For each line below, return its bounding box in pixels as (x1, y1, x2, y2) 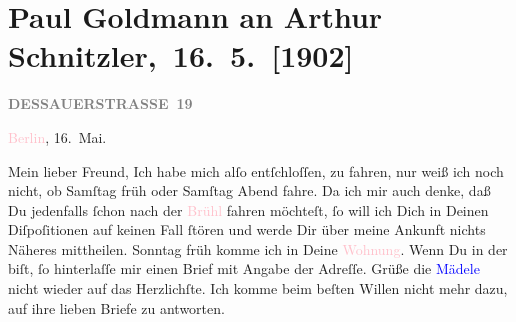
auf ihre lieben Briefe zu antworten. (8, 297, 225, 318)
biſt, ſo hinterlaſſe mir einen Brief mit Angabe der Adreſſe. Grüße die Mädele (8, 258, 480, 279)
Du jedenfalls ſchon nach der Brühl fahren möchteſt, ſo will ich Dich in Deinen (8, 199, 489, 220)
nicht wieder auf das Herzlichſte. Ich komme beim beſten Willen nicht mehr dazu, (8, 278, 508, 299)
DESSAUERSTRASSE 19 (8, 93, 193, 114)
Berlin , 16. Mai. (8, 126, 107, 147)
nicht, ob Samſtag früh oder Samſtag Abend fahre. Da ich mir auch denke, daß (8, 180, 491, 201)
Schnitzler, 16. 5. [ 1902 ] (8, 35, 354, 76)
